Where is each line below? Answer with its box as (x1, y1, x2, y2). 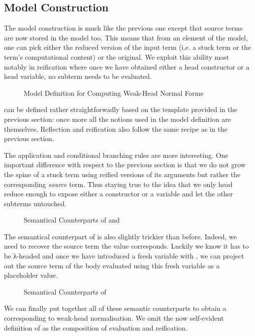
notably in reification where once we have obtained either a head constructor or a (4, 61, 250, 72)
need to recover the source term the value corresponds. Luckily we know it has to (4, 241, 249, 251)
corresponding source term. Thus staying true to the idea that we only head (4, 179, 233, 189)
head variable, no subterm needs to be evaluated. (4, 71, 152, 81)
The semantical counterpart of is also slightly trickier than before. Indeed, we (4, 231, 237, 241)
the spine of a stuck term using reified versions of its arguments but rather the (4, 169, 241, 179)
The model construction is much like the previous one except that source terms (4, 23, 243, 33)
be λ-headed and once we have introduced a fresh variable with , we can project (4, 251, 244, 261)
